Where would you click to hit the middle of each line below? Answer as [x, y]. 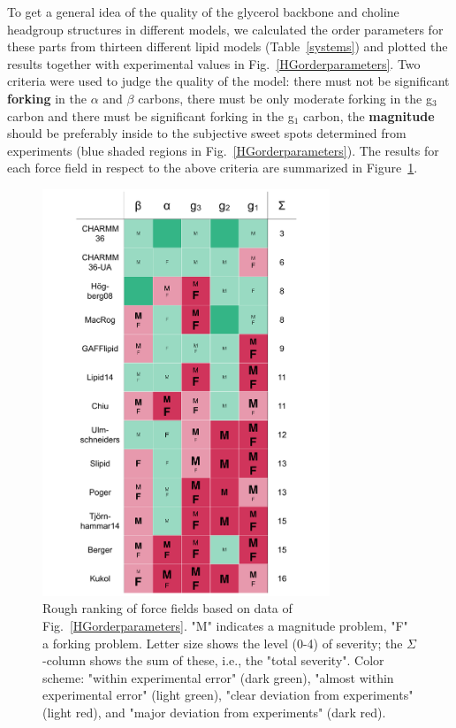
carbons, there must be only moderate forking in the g [285, 98]
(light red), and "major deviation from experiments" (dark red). [214, 712]
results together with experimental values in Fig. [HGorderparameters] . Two [214, 63]
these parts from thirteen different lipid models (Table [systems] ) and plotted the [228, 46]
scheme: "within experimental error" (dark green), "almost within [218, 677]
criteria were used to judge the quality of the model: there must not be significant [228, 81]
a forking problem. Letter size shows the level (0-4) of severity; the [223, 643]
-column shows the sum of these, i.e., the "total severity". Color [213, 660]
